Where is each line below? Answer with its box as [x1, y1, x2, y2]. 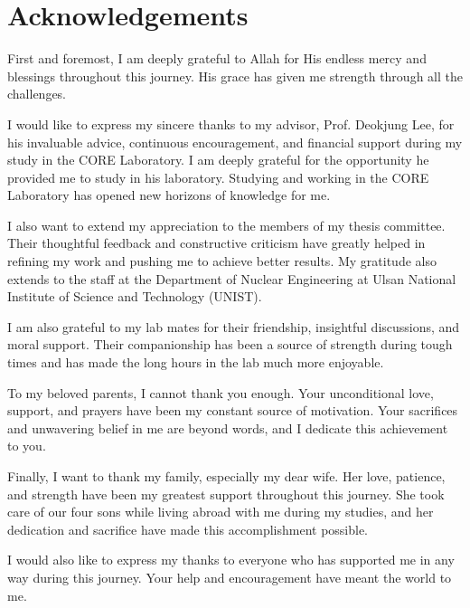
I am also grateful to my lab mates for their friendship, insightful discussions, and [7, 317, 460, 336]
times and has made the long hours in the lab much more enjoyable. [7, 353, 384, 372]
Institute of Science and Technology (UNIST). [7, 287, 262, 306]
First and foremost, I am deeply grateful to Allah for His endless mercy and [7, 49, 427, 68]
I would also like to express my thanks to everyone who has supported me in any [7, 550, 455, 569]
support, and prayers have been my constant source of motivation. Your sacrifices [7, 401, 458, 420]
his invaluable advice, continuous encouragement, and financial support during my [7, 132, 463, 151]
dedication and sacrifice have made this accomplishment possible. [7, 519, 369, 538]
